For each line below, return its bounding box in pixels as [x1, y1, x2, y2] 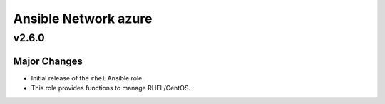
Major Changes [13, 55, 83, 67]
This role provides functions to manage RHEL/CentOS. [31, 84, 191, 93]
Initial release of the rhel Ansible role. [31, 73, 144, 82]
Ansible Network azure [13, 11, 153, 26]
